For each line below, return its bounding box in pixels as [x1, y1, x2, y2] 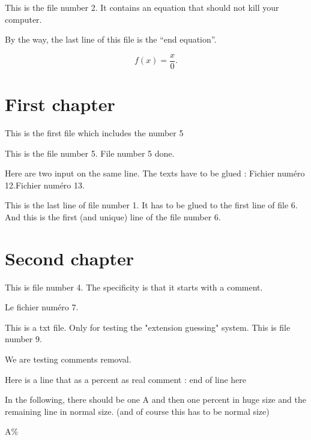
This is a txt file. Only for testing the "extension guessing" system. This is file [5, 321, 291, 333]
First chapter [5, 92, 115, 116]
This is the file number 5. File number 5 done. [5, 146, 175, 159]
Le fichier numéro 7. [5, 301, 79, 313]
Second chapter [5, 246, 134, 270]
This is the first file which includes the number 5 [5, 126, 184, 139]
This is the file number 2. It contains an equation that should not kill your [5, 1, 279, 13]
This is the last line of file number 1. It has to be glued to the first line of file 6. [5, 199, 298, 211]
